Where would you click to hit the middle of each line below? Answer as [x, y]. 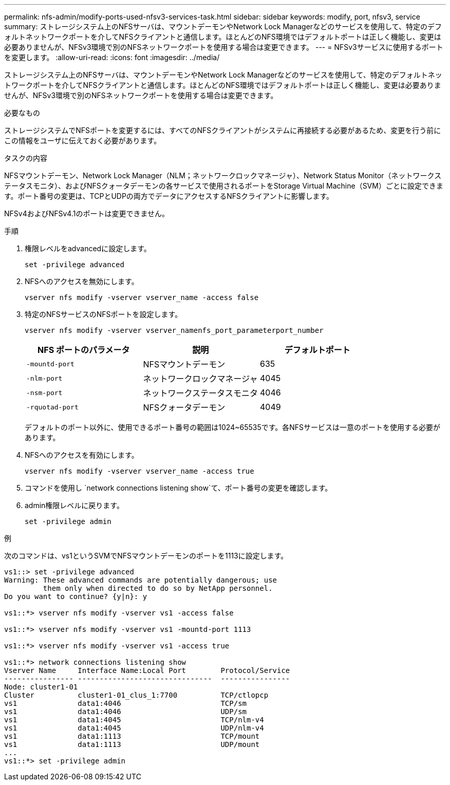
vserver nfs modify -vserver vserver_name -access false [142, 297]
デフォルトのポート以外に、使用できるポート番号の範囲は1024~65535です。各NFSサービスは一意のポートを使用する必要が [233, 427]
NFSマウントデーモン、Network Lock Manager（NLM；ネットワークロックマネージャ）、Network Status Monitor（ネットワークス [223, 175]
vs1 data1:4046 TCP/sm [126, 703]
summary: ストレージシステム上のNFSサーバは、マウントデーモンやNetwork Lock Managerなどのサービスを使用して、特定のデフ [223, 26]
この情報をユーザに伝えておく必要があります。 [83, 141]
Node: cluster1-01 [41, 687]
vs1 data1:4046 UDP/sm [126, 712]
